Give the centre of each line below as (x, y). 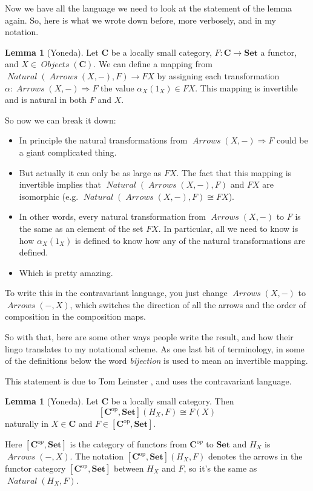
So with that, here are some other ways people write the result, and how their (149, 337)
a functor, (279, 52)
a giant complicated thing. (68, 152)
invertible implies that (60, 184)
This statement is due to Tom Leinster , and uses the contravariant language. (148, 381)
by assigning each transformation (218, 75)
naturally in (27, 423)
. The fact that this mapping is (234, 172)
